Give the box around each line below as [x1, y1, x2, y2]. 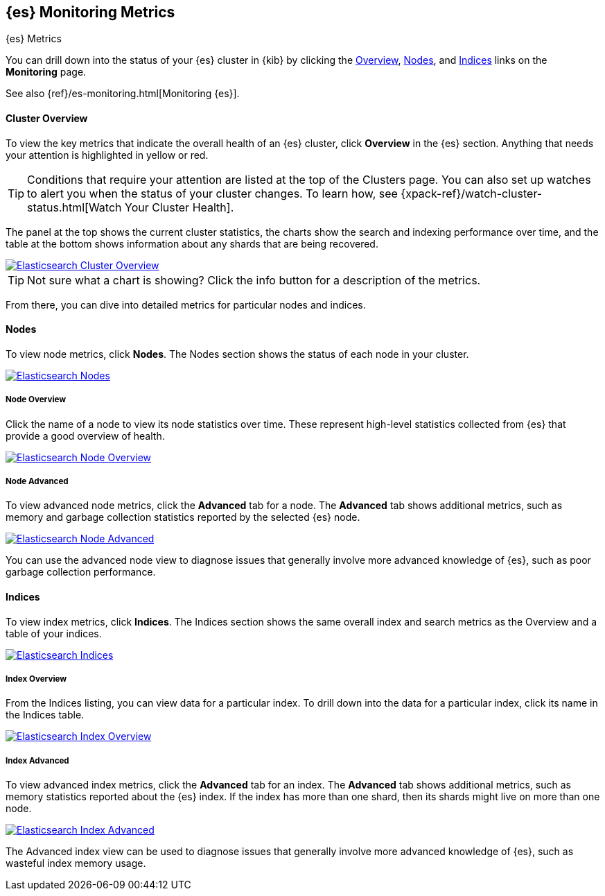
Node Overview [6, 395, 67, 405]
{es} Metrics [6, 33, 62, 45]
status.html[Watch [27, 200, 122, 214]
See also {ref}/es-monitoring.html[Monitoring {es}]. [6, 87, 240, 100]
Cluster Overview [6, 112, 88, 125]
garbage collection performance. [6, 566, 156, 578]
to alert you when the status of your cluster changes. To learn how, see [27, 186, 398, 200]
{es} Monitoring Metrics [6, 3, 175, 21]
